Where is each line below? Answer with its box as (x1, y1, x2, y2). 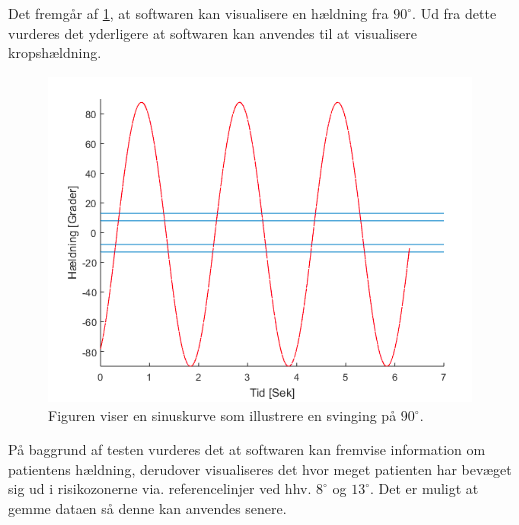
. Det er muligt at (369, 478, 479, 499)
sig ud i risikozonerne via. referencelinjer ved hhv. (8, 478, 312, 499)
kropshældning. (8, 42, 102, 63)
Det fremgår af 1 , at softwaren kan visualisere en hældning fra (8, 3, 389, 23)
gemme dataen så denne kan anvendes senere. (8, 497, 287, 518)
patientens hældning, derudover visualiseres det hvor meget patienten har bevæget (8, 458, 512, 479)
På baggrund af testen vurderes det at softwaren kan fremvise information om (8, 439, 486, 459)
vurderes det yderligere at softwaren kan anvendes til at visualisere (8, 22, 417, 43)
